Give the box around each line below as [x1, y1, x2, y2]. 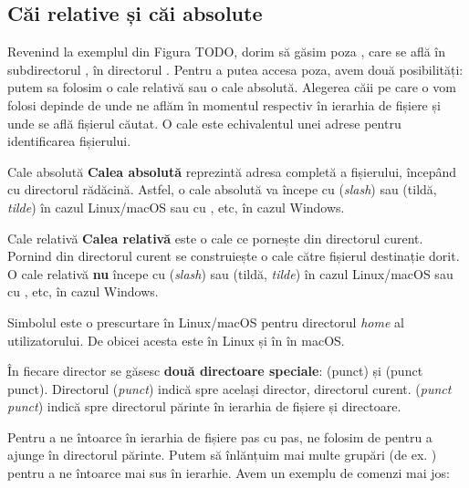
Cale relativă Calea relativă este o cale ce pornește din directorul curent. [7, 228, 423, 247]
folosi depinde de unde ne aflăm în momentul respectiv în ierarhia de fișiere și [7, 95, 441, 114]
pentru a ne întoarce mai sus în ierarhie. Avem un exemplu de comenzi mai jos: [7, 463, 450, 483]
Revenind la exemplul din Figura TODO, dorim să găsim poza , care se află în [7, 42, 446, 61]
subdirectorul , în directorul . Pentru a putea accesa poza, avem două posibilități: [7, 59, 464, 78]
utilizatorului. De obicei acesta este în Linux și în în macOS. [7, 330, 345, 349]
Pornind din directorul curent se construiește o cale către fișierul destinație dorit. [7, 246, 460, 265]
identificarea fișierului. [7, 131, 131, 151]
